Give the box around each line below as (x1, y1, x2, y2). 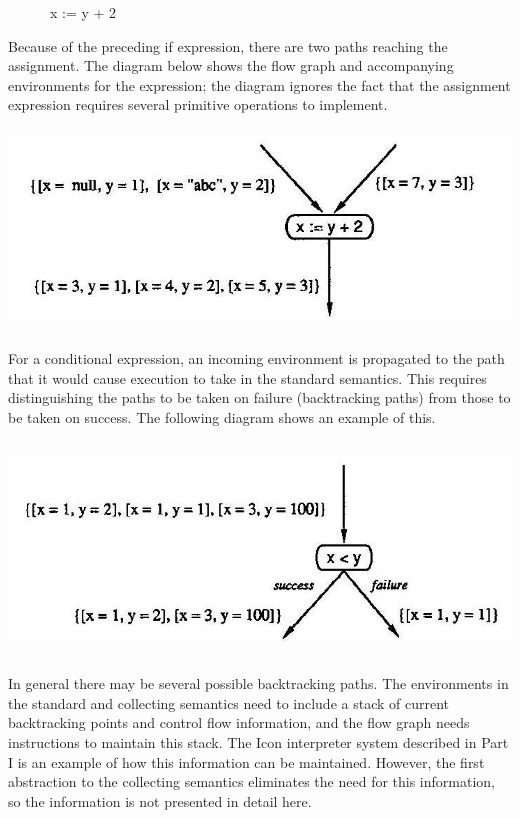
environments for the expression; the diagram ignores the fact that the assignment (8, 74, 511, 95)
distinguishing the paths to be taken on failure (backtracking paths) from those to (8, 387, 511, 408)
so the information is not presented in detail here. (8, 790, 312, 811)
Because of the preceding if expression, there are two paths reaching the (8, 35, 448, 56)
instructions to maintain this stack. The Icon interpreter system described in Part (8, 731, 509, 752)
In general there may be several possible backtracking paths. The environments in (8, 673, 509, 694)
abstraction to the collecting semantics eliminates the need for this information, (8, 771, 495, 792)
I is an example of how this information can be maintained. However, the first (8, 751, 485, 772)
